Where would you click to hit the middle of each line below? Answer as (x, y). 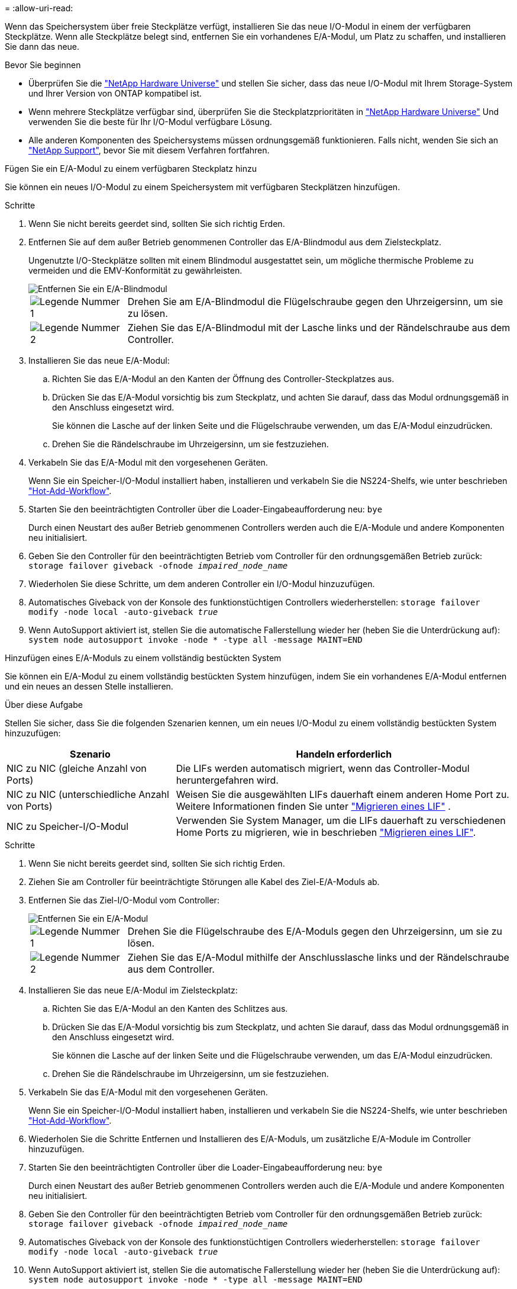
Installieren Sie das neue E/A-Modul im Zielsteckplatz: (133, 990)
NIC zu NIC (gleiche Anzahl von (77, 768)
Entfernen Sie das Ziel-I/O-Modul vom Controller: (124, 900)
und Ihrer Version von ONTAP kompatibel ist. (115, 93)
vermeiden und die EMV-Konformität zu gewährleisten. (135, 270)
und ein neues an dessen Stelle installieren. (89, 686)
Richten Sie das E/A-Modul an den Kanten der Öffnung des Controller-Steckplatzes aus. (223, 379)
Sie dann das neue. (42, 47)
